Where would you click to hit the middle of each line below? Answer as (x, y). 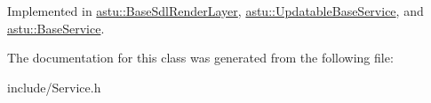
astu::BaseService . (56, 28)
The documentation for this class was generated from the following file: (200, 58)
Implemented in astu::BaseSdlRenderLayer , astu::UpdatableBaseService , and (215, 11)
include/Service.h (54, 87)
